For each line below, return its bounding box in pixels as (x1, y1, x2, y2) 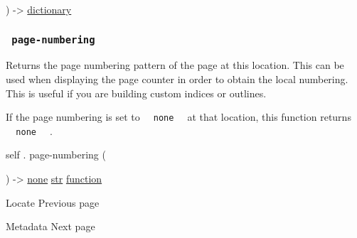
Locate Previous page (6, 195, 100, 210)
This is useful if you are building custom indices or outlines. (6, 85, 267, 100)
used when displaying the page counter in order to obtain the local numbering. (6, 71, 348, 86)
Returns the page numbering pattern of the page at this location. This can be (6, 58, 344, 72)
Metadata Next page (6, 219, 95, 234)
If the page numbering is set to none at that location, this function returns (6, 109, 351, 124)
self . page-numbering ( (6, 147, 106, 162)
